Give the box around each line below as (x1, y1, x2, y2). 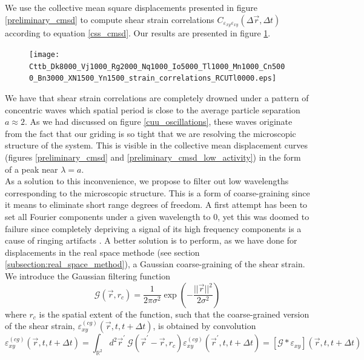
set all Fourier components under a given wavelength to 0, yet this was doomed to (5, 210, 309, 222)
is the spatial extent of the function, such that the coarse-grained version (39, 307, 309, 320)
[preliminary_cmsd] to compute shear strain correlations (5, 13, 214, 25)
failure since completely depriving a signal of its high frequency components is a (5, 222, 302, 235)
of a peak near (5, 162, 58, 175)
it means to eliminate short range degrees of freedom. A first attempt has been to (5, 198, 308, 211)
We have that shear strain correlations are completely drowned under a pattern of (5, 92, 309, 104)
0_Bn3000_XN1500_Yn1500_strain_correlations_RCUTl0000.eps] (29, 74, 277, 83)
